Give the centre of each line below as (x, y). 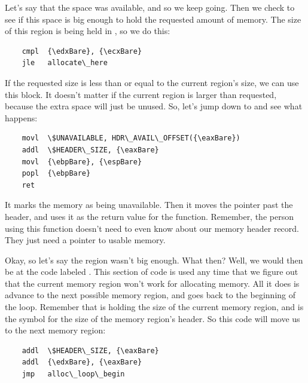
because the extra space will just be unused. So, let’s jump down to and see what (154, 106)
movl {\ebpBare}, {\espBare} (82, 162)
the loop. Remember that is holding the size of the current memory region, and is (154, 307)
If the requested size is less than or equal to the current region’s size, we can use (152, 82)
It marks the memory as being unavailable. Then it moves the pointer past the (149, 205)
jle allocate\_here (65, 63)
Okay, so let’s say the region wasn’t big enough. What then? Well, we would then (154, 260)
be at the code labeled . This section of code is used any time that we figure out (152, 272)
